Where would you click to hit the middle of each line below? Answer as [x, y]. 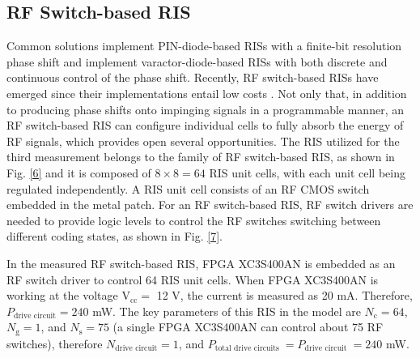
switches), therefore [55, 343]
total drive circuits [247, 349]
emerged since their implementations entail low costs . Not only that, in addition [207, 93]
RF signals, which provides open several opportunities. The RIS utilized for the [203, 141]
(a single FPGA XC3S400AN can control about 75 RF [248, 327]
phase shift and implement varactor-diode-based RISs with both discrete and [197, 61]
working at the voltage [62, 295]
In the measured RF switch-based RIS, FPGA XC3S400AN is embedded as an [201, 263]
